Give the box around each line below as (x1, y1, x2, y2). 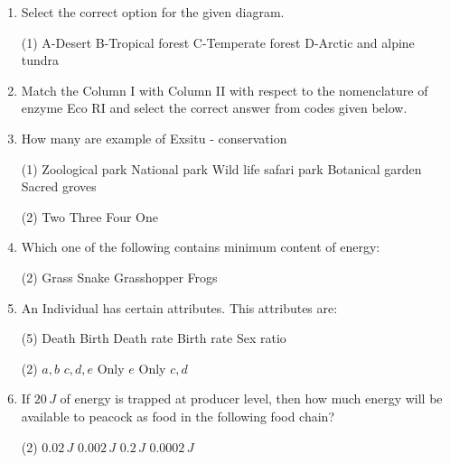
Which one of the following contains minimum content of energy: (21, 237, 380, 256)
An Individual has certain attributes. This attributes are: (21, 298, 338, 317)
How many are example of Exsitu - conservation (21, 128, 287, 147)
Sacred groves (21, 177, 97, 196)
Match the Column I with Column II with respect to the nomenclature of (21, 80, 428, 99)
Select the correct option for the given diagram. (21, 3, 285, 21)
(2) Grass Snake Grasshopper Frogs (21, 267, 218, 286)
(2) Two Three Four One (21, 207, 158, 226)
